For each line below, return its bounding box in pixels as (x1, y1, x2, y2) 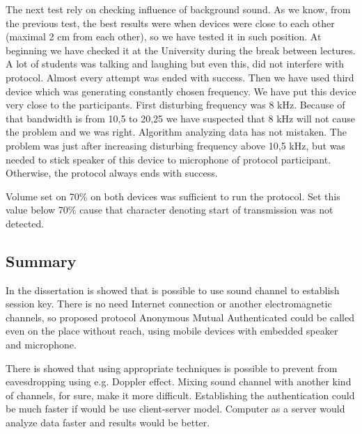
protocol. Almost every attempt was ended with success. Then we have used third (6, 70, 354, 84)
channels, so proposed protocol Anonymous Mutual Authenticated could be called (6, 310, 354, 324)
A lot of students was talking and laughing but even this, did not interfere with (6, 56, 345, 71)
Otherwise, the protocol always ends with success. (6, 166, 218, 180)
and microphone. (6, 337, 77, 352)
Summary (6, 250, 77, 271)
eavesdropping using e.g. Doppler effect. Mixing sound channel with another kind (6, 374, 352, 389)
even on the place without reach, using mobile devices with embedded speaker (6, 323, 338, 338)
